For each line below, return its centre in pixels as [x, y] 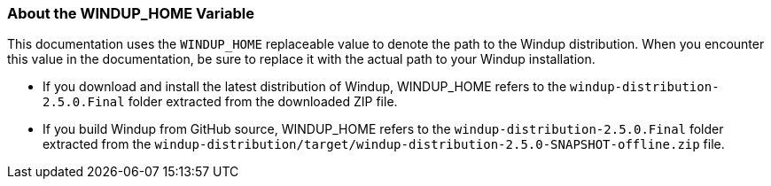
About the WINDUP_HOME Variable [131, 13]
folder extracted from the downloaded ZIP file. [263, 102]
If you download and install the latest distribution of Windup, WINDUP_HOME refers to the [305, 87]
